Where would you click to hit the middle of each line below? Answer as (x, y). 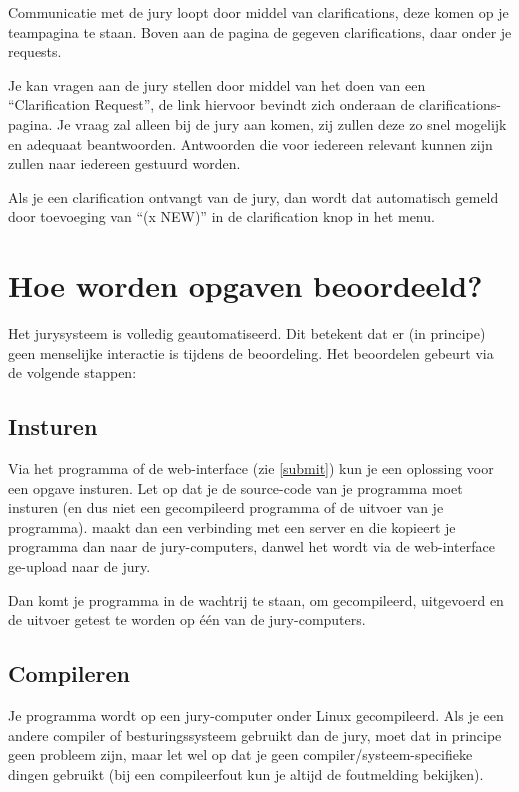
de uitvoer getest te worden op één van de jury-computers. (187, 619)
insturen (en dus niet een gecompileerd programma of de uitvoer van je (226, 507)
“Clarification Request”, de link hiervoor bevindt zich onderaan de (211, 104)
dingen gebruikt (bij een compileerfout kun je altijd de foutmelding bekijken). (246, 773)
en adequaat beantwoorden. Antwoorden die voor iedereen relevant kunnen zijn (250, 143)
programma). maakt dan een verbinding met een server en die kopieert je (232, 526)
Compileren (69, 673)
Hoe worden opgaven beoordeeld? (245, 285)
